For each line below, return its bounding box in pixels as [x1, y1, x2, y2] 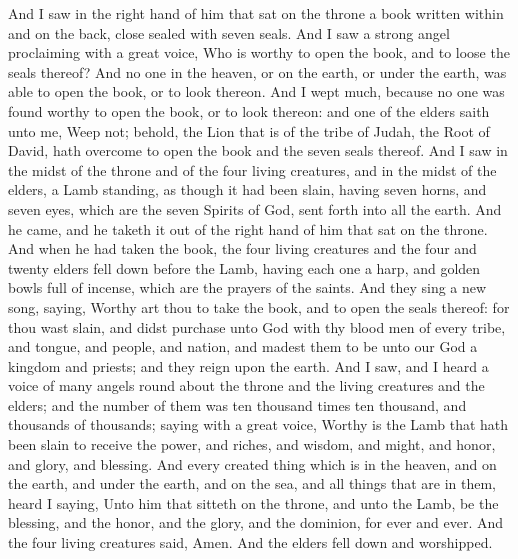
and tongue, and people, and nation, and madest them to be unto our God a [8, 336, 478, 357]
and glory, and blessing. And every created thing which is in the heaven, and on [8, 453, 497, 474]
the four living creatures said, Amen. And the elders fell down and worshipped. [8, 532, 493, 553]
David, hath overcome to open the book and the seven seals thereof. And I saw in [8, 140, 508, 161]
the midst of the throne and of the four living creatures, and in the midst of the [8, 159, 497, 180]
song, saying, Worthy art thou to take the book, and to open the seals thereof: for [8, 296, 510, 317]
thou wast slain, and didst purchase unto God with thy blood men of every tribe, [8, 316, 506, 337]
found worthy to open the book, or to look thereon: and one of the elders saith [8, 100, 490, 121]
